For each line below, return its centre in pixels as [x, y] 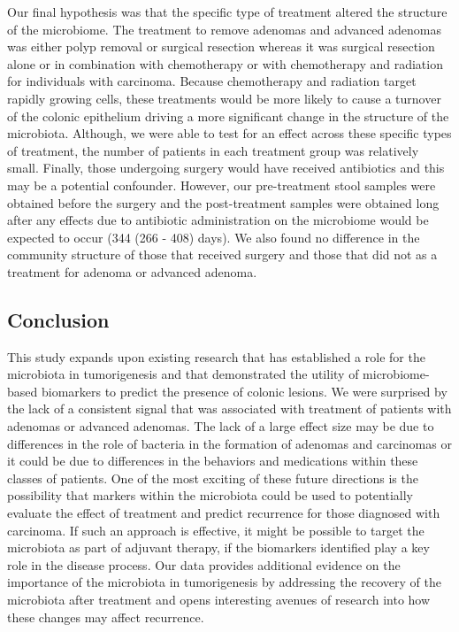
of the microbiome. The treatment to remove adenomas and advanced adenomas [224, 29]
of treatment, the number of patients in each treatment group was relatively [213, 150]
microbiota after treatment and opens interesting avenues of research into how [219, 600]
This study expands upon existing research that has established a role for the [216, 356]
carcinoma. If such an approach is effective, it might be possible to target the [216, 530]
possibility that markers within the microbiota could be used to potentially [210, 495]
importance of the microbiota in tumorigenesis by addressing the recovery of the [224, 582]
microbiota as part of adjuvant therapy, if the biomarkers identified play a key [218, 547]
